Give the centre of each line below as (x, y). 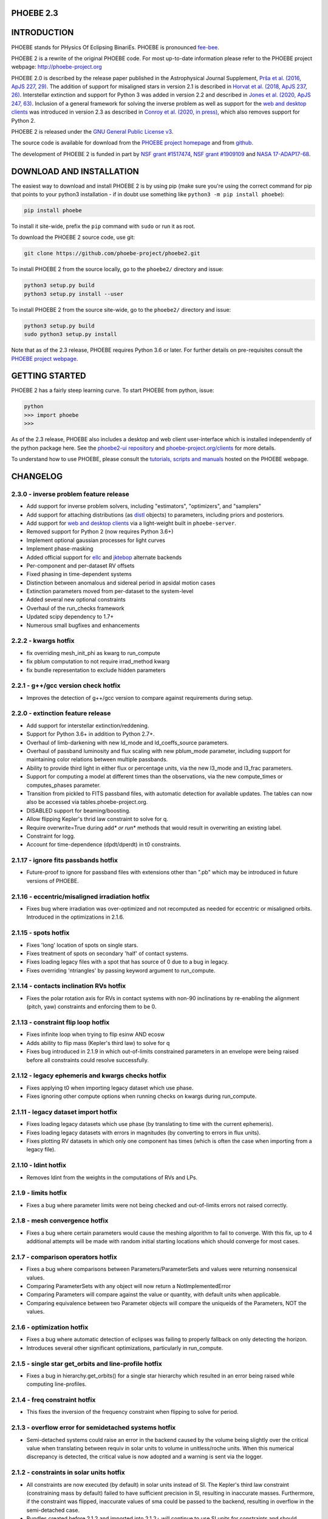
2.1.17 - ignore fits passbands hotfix (65, 860)
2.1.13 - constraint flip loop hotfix (60, 1022)
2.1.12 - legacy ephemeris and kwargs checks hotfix (89, 1075)
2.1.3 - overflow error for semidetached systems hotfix (94, 1428)
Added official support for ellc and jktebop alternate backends (104, 557)
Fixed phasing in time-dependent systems (79, 574)
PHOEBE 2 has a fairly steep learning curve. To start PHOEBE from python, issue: (113, 390)
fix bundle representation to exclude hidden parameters (96, 670)
